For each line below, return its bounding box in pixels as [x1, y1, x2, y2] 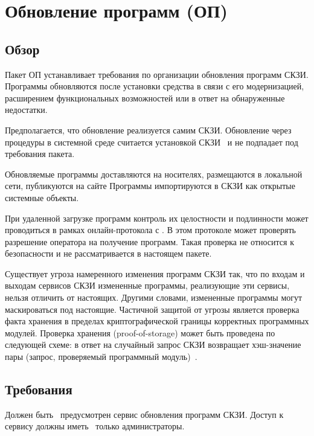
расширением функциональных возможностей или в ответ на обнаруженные [5, 91, 285, 104]
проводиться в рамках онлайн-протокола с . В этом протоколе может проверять [5, 223, 296, 236]
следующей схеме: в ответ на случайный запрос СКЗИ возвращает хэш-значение [5, 338, 301, 351]
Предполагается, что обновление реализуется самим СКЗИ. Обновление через [5, 123, 292, 136]
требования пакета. [5, 147, 75, 160]
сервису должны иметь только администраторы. [5, 420, 185, 432]
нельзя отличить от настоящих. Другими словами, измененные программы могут [5, 291, 303, 304]
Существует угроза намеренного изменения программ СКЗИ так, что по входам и [5, 267, 305, 280]
